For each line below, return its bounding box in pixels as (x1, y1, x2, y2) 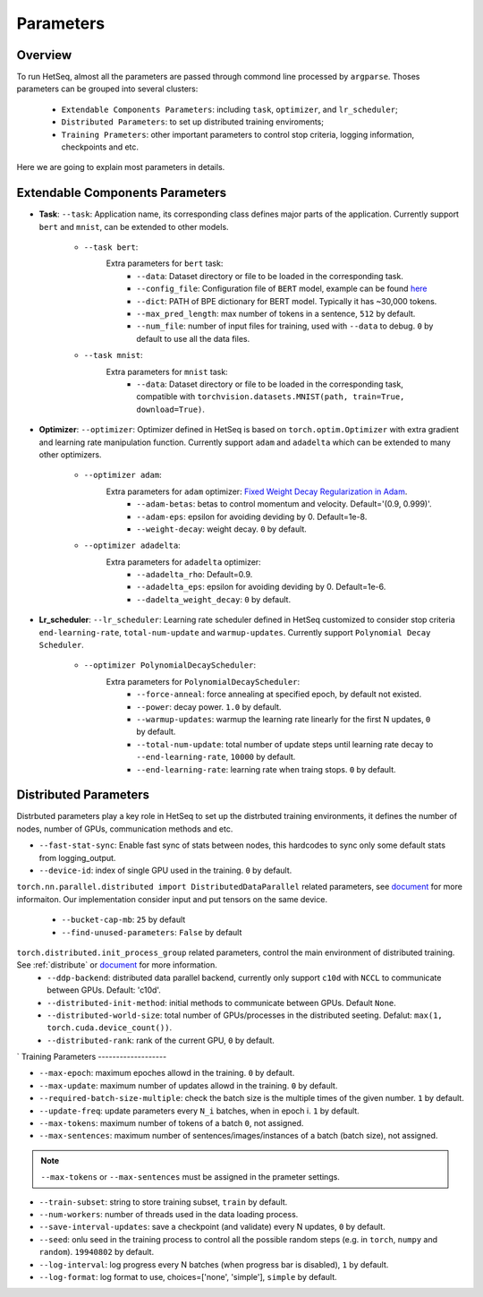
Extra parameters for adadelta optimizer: (106, 556, 261, 567)
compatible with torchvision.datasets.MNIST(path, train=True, (136, 391, 405, 402)
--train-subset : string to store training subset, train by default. (38, 1196, 288, 1207)
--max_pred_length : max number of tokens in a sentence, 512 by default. (136, 309, 416, 320)
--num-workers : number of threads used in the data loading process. (38, 1209, 299, 1219)
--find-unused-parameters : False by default (61, 926, 242, 937)
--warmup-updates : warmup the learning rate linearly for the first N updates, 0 (136, 713, 431, 724)
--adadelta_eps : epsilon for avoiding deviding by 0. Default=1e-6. (136, 582, 386, 593)
